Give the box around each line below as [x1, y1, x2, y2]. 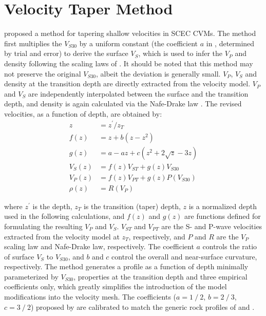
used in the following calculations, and [4, 211, 125, 221]
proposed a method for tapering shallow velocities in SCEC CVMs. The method [4, 28, 256, 39]
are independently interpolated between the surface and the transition [28, 88, 249, 99]
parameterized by [4, 271, 59, 282]
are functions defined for [184, 211, 261, 221]
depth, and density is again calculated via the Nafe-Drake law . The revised [4, 98, 242, 109]
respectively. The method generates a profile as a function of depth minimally [4, 261, 249, 272]
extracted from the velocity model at [4, 231, 120, 241]
